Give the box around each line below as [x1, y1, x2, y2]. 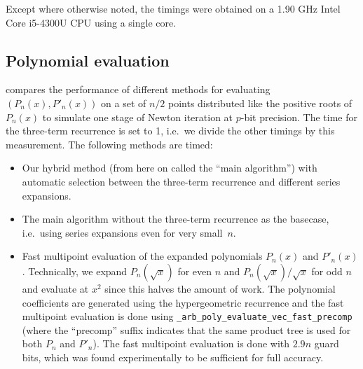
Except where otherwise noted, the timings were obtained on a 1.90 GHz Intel [6, 1, 341, 15]
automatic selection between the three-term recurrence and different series [22, 174, 341, 188]
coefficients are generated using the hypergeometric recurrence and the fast [22, 295, 344, 309]
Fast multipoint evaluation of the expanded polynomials [22, 249, 263, 263]
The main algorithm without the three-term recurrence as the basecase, [22, 211, 329, 226]
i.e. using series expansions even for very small [22, 225, 223, 239]
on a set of [101, 95, 146, 110]
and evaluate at [22, 281, 89, 295]
